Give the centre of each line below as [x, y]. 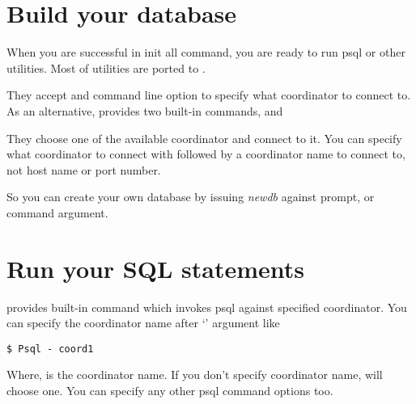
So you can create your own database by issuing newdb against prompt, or [191, 197]
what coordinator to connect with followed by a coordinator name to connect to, [206, 154]
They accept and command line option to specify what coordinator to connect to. [209, 95]
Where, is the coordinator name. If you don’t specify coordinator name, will [195, 375]
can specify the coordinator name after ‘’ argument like [143, 323]
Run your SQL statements [156, 268]
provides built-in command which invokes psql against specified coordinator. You [207, 307]
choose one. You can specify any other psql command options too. [170, 391]
